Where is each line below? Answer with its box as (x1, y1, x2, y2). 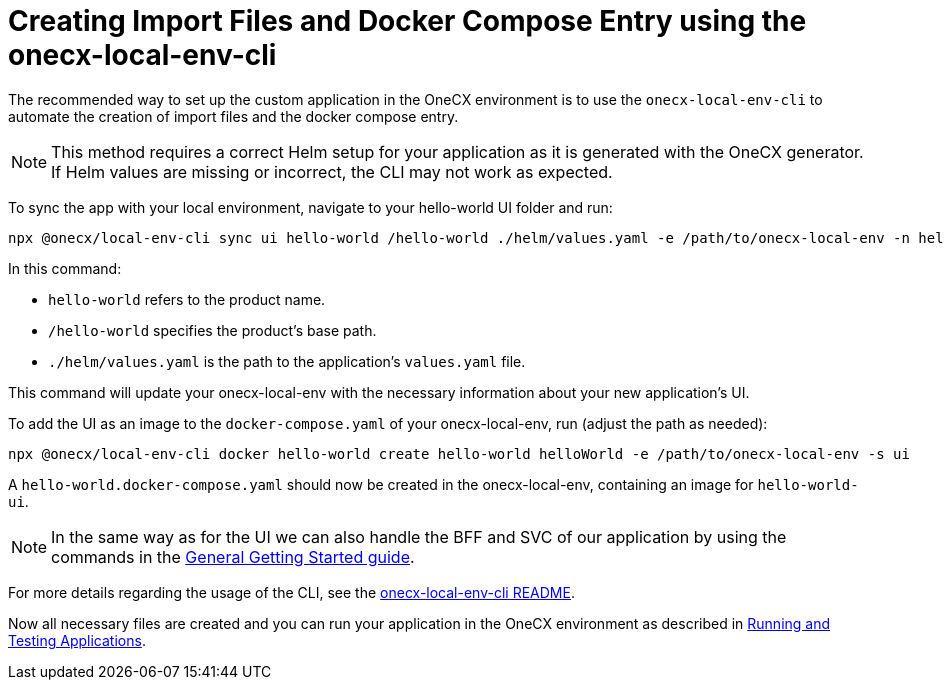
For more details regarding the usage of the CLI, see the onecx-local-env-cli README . (8, 583, 575, 601)
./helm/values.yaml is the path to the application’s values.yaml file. (48, 352, 526, 370)
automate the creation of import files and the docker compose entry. (8, 107, 459, 125)
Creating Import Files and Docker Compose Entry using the (8, 4, 807, 38)
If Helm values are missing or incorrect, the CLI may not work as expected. (51, 161, 613, 182)
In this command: (8, 259, 122, 277)
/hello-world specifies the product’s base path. (48, 321, 377, 339)
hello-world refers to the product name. (48, 290, 326, 308)
